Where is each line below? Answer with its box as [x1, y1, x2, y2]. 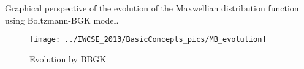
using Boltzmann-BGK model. [5, 13, 119, 26]
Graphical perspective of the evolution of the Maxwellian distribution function [5, 2, 299, 14]
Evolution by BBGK [29, 52, 107, 65]
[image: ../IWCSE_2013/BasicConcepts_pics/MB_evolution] [29, 35, 267, 44]
